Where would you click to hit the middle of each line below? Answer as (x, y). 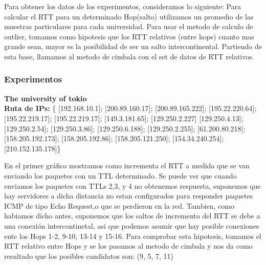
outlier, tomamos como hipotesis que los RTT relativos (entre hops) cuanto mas (129, 36)
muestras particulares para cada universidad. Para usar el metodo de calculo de (129, 26)
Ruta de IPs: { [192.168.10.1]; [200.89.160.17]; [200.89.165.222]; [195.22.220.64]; (130, 108)
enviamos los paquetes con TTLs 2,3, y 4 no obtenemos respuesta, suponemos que (132, 185)
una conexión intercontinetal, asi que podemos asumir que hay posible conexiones (132, 225)
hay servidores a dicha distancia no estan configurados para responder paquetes (129, 196)
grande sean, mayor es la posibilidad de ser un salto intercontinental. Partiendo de (133, 46)
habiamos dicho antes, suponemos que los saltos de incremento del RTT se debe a (132, 216)
